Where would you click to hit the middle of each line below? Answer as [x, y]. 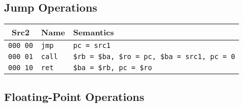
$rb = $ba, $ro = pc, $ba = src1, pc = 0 [154, 57]
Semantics [94, 32]
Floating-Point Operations [74, 96]
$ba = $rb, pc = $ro [113, 68]
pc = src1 [92, 46]
